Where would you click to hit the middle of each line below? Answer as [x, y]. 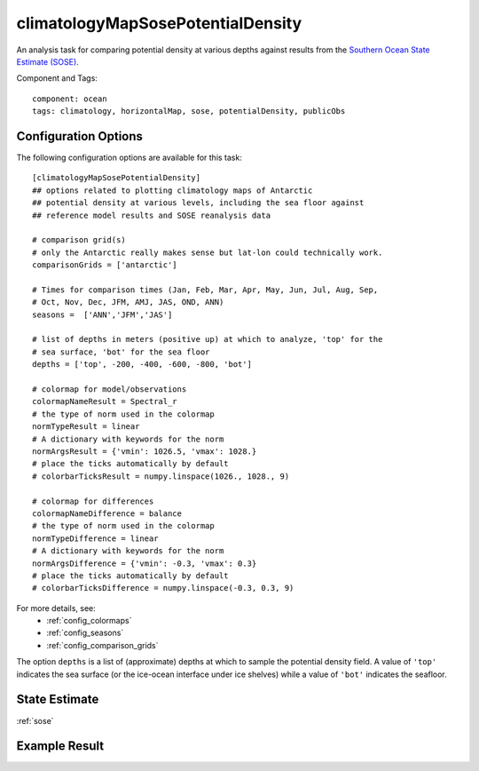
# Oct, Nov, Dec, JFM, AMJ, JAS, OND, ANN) [128, 302]
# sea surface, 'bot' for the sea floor [121, 352]
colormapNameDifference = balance [107, 513]
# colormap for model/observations [110, 389]
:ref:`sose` [35, 720]
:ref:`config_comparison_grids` [102, 645]
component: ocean [70, 99]
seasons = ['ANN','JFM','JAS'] [102, 314]
